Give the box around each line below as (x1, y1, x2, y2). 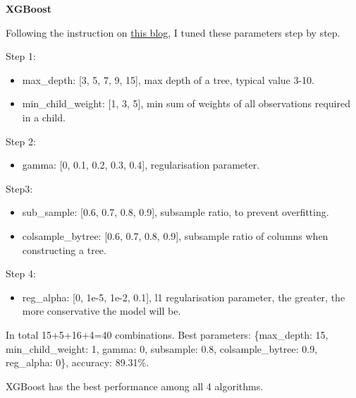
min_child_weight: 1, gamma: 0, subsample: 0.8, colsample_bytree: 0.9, (6, 341, 318, 356)
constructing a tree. (22, 242, 106, 257)
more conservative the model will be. (22, 303, 181, 318)
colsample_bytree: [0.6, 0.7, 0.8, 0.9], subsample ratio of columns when (22, 228, 329, 243)
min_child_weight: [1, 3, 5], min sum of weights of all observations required (22, 96, 350, 111)
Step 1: (6, 49, 36, 64)
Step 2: (6, 133, 36, 148)
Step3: (6, 181, 33, 195)
